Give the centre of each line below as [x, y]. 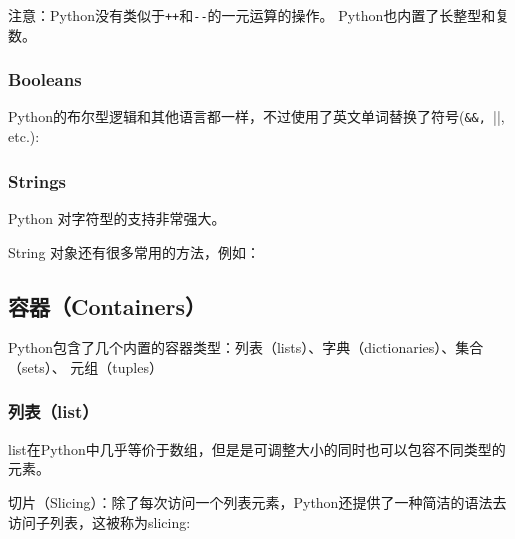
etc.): [24, 136]
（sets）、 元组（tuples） [85, 366]
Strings [37, 180]
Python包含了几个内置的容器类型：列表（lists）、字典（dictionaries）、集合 [246, 347]
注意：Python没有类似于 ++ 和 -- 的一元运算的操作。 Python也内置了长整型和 [252, 15]
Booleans [45, 79]
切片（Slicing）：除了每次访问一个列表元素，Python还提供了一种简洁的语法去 [257, 501]
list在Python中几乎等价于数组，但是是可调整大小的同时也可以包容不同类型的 [257, 448]
